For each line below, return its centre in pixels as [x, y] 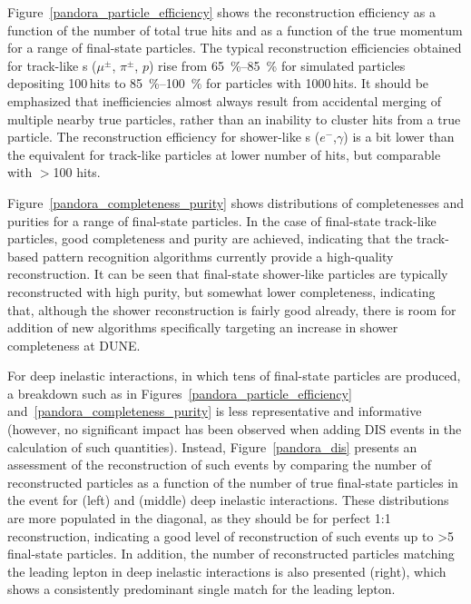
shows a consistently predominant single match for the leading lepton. [201, 589]
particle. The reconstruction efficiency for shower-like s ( [164, 137]
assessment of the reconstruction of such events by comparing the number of [219, 465]
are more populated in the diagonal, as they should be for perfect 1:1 [199, 518]
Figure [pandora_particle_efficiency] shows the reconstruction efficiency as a [222, 12]
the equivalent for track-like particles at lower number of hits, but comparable [224, 154]
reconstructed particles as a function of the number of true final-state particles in [233, 482]
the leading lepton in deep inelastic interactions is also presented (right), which [227, 571]
